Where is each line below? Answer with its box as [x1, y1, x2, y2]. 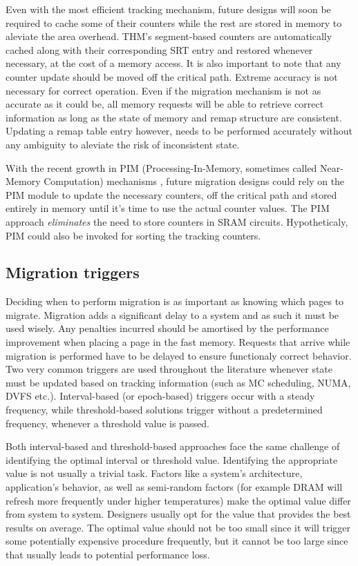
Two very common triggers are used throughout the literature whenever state [6, 362, 333, 376]
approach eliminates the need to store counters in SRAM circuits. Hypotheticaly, [6, 214, 348, 228]
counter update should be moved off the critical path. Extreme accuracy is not [6, 69, 338, 84]
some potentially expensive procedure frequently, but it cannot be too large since [6, 534, 348, 548]
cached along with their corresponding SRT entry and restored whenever [6, 42, 313, 57]
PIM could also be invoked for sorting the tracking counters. [6, 228, 261, 242]
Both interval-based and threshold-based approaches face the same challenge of [6, 439, 340, 453]
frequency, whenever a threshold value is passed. [6, 416, 209, 430]
